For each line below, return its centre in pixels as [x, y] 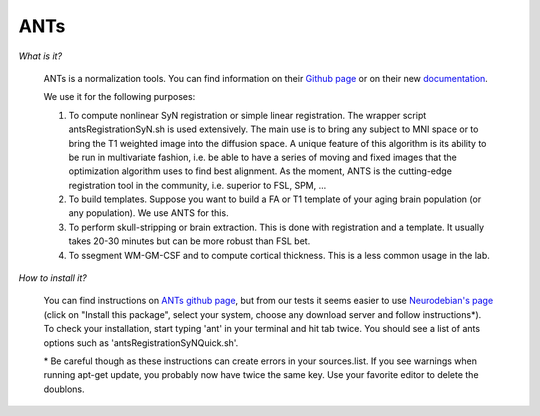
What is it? [40, 56]
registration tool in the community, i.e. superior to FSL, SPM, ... [197, 185]
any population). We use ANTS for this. [148, 213]
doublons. [64, 389]
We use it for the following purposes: [119, 97]
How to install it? [52, 278]
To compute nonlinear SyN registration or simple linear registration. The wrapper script [247, 115]
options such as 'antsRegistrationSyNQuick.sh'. [141, 342]
